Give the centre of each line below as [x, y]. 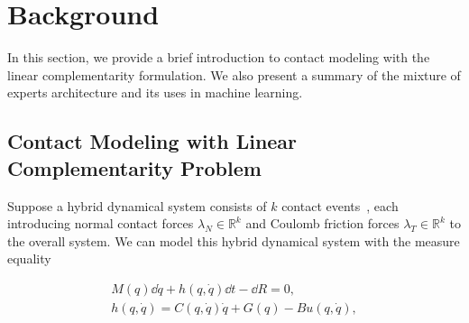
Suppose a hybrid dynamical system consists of [137, 205]
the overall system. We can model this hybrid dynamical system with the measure [234, 240]
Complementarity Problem [134, 167]
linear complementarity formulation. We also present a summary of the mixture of [234, 74]
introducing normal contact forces [101, 223]
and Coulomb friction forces [322, 223]
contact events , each [340, 205]
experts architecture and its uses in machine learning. [155, 92]
